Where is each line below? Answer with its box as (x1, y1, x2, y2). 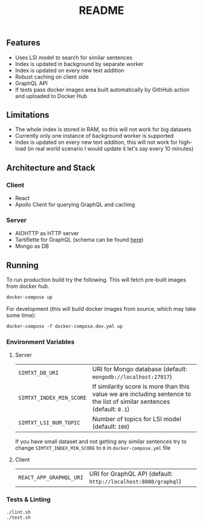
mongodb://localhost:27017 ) (92, 372, 172, 381)
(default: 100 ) (92, 423, 130, 431)
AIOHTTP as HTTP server (14, 230, 79, 237)
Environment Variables (6, 337, 75, 346)
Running (6, 260, 39, 270)
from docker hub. (6, 282, 50, 290)
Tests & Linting (6, 495, 51, 504)
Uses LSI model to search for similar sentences (14, 54, 133, 61)
